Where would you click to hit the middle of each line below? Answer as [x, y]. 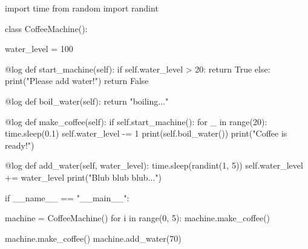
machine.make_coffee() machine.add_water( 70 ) [93, 238]
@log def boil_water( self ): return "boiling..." [87, 101]
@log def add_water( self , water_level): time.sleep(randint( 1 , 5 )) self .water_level [154, 165]
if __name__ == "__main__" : [67, 197]
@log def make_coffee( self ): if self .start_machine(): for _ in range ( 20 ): [136, 121]
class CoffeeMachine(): [46, 28]
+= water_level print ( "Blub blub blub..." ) [83, 177]
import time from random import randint [82, 8]
